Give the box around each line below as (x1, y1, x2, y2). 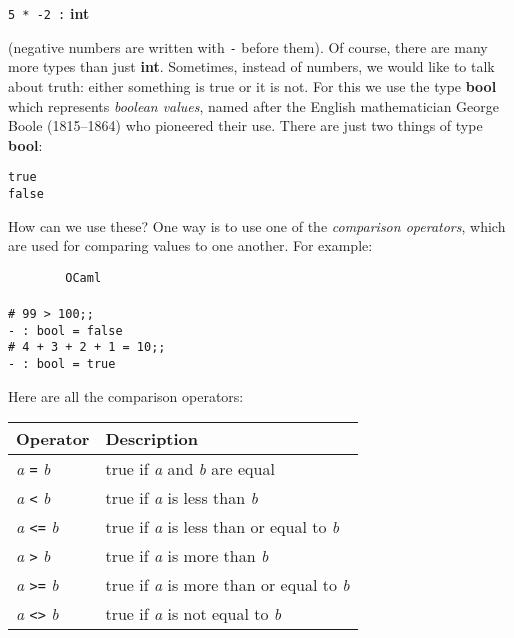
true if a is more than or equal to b (105, 573, 350, 597)
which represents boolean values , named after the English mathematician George (8, 95, 500, 116)
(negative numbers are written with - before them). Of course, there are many (8, 36, 488, 57)
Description (105, 427, 199, 451)
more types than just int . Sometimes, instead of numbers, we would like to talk (8, 56, 495, 77)
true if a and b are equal (105, 457, 275, 481)
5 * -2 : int (8, 3, 90, 23)
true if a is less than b (105, 486, 258, 510)
